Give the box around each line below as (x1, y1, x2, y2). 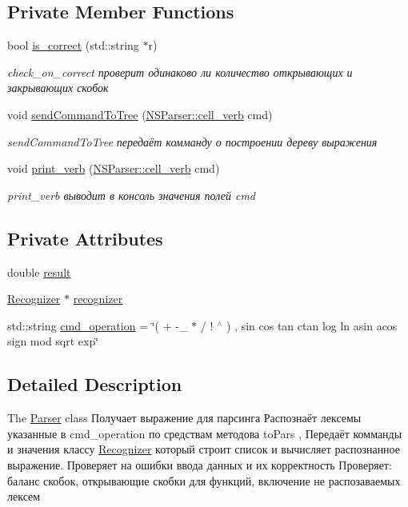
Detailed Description (7, 372, 182, 397)
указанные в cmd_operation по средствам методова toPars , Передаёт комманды (7, 425, 402, 441)
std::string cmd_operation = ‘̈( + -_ (7, 317, 188, 333)
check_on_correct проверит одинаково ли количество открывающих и (7, 63, 353, 80)
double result (7, 263, 71, 280)
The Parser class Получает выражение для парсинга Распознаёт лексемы (7, 409, 362, 426)
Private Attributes (7, 226, 163, 250)
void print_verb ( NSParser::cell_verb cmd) (7, 160, 220, 177)
